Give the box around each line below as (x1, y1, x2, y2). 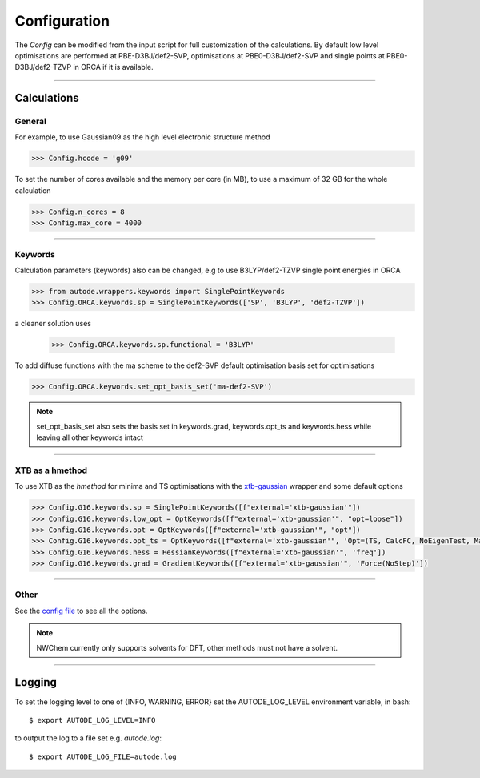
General (14, 116, 47, 127)
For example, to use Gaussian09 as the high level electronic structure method (14, 132, 270, 142)
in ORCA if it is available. (73, 62, 154, 72)
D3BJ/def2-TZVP (14, 62, 72, 72)
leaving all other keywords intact (36, 433, 144, 442)
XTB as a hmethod (14, 465, 88, 476)
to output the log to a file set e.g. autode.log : (14, 733, 162, 743)
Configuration (14, 12, 110, 30)
